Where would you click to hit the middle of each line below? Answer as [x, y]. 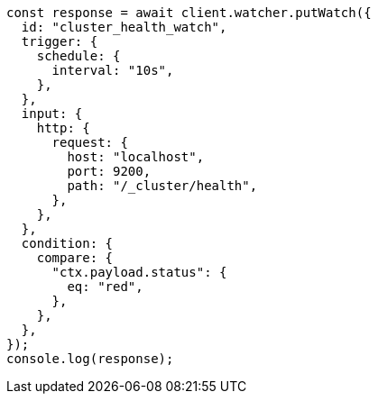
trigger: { [60, 41]
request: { [90, 142]
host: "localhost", [136, 157]
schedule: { [78, 56]
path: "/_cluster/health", [162, 186]
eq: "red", [105, 287]
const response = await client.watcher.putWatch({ [189, 13]
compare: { [75, 258]
